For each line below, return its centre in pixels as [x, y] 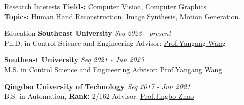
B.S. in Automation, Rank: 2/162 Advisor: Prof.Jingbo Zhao [99, 96]
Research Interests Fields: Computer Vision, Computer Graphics [105, 6]
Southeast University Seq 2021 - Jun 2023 [74, 60]
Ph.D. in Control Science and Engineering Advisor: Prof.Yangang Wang [115, 43]
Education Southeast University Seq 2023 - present [88, 33]
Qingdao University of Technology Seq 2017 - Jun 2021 [97, 86]
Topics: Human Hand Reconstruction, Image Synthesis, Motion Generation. [123, 16]
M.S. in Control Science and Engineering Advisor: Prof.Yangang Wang [113, 69]
